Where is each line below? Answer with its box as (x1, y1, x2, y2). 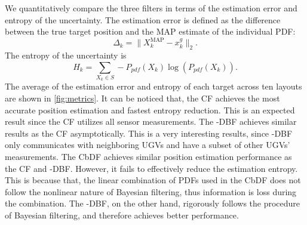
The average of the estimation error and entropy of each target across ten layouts (5, 80, 302, 93)
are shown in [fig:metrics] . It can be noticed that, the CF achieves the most (5, 92, 280, 104)
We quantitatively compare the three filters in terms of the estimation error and (5, 2, 297, 14)
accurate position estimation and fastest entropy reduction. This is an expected (5, 103, 295, 116)
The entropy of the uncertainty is (5, 49, 127, 61)
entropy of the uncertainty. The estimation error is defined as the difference (5, 13, 281, 26)
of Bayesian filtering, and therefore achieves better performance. (5, 208, 239, 221)
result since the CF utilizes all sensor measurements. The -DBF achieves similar (5, 115, 297, 128)
